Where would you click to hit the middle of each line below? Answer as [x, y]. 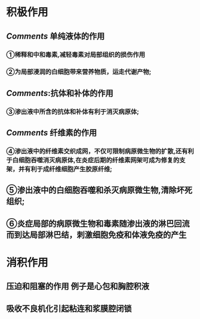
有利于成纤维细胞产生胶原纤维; [68, 169]
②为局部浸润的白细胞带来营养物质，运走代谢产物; [79, 72]
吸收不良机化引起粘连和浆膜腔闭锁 [69, 309]
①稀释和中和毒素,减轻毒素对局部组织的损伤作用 [76, 54]
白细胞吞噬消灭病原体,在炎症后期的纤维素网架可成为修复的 [96, 160]
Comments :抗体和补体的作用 [60, 93]
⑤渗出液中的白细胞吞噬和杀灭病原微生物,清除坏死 [99, 191]
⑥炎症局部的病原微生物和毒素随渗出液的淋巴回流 [98, 223]
